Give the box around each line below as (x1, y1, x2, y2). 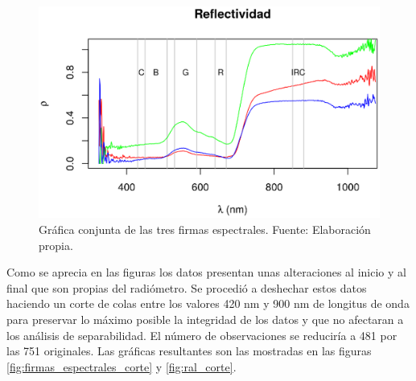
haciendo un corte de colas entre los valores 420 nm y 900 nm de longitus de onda (6, 295, 410, 312)
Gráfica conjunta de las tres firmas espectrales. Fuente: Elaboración (39, 220, 371, 237)
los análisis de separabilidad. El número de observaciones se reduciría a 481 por (6, 326, 397, 343)
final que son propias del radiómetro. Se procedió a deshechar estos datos (6, 279, 367, 296)
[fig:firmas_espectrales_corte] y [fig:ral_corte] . (6, 358, 237, 375)
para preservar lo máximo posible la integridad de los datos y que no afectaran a (6, 310, 404, 327)
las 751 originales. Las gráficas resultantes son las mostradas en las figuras (6, 342, 372, 359)
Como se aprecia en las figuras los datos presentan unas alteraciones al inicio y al (6, 264, 406, 281)
